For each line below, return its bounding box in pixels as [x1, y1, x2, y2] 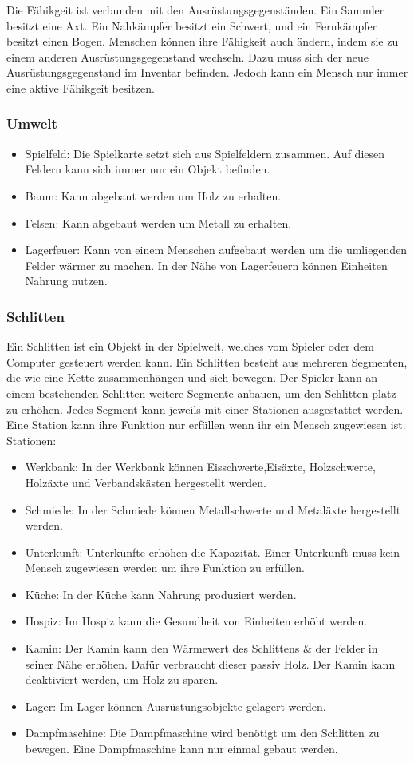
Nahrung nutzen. [25, 272, 108, 289]
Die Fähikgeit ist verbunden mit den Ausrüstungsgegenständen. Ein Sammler [6, 2, 384, 18]
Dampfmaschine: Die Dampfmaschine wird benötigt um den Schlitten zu [25, 724, 380, 741]
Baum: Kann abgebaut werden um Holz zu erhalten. [25, 187, 282, 204]
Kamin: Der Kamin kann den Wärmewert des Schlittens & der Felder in [25, 640, 378, 657]
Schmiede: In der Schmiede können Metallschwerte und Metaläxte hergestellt [25, 501, 401, 518]
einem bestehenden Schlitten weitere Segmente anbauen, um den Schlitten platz [6, 384, 396, 401]
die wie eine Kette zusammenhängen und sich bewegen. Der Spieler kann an [6, 369, 378, 386]
